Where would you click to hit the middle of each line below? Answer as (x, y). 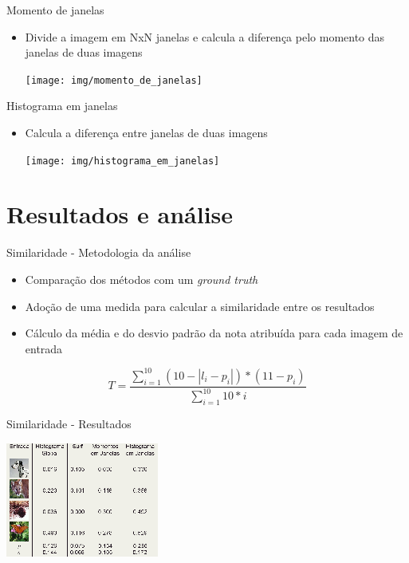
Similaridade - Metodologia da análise (99, 252)
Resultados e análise (120, 214)
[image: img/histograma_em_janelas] (122, 161)
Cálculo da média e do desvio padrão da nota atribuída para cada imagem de (214, 333)
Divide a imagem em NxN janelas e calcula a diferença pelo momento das (205, 36)
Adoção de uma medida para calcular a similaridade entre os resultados (200, 306)
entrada (44, 348)
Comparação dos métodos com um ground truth (142, 279)
